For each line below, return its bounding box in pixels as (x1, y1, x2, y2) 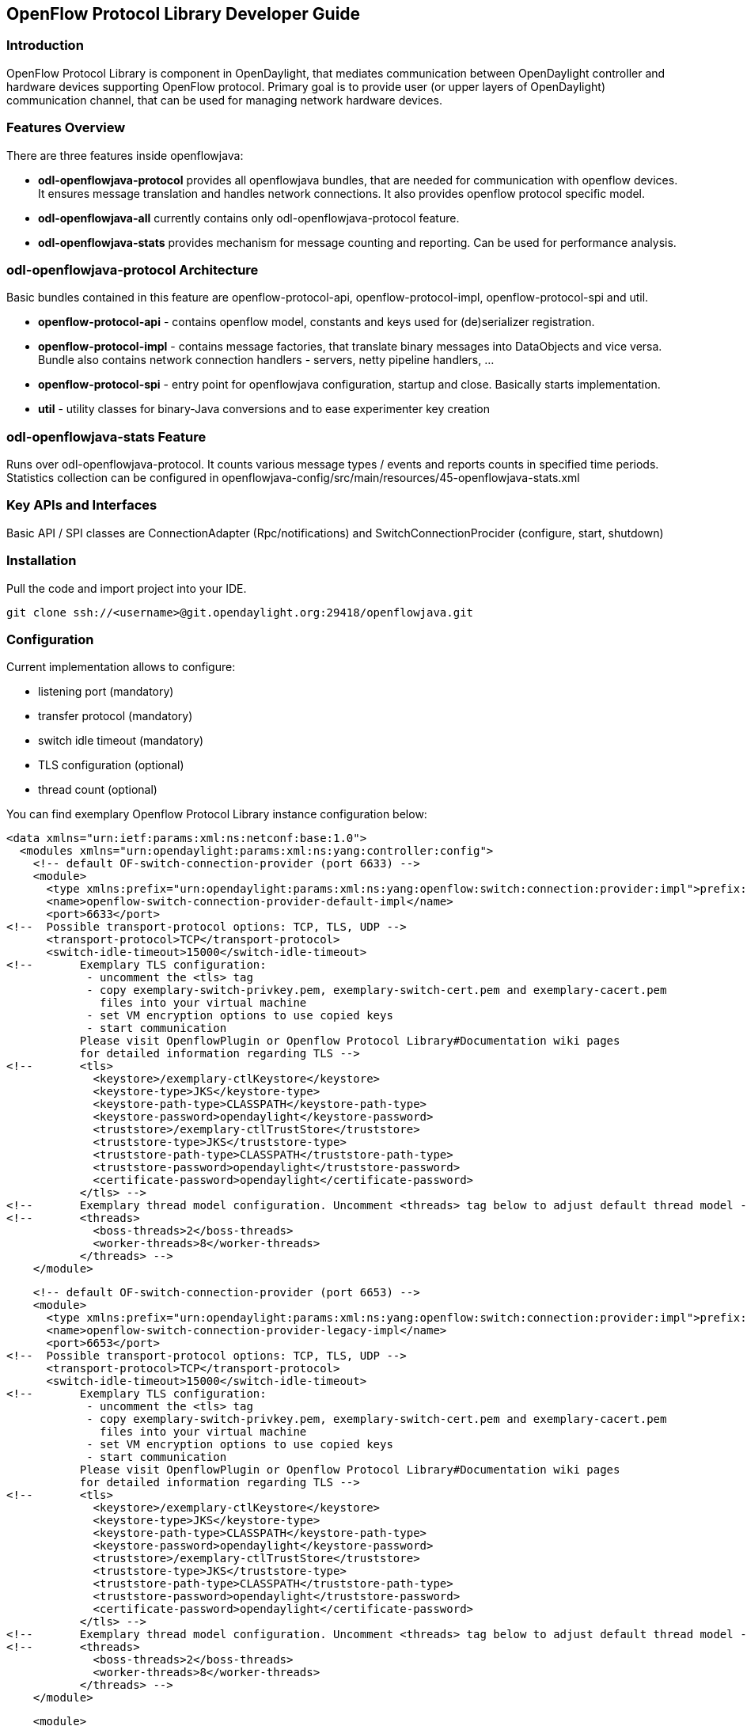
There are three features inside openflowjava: (6, 148, 244, 162)
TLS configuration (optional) (38, 758, 184, 772)
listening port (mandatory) (38, 685, 174, 699)
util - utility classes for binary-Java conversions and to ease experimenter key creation (38, 402, 491, 416)
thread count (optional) (38, 783, 157, 797)
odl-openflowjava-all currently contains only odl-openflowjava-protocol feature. (38, 211, 460, 225)
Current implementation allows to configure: (6, 660, 236, 674)
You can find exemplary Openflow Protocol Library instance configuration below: (6, 807, 427, 821)
